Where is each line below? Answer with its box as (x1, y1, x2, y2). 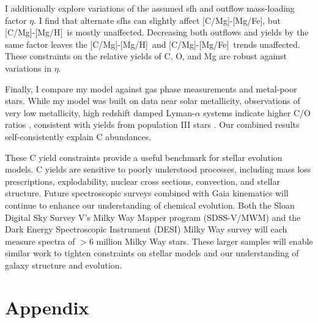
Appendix (5, 294, 89, 319)
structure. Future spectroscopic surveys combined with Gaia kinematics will (5, 187, 289, 199)
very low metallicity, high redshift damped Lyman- (5, 106, 195, 119)
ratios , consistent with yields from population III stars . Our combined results (5, 118, 300, 131)
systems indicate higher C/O (203, 106, 311, 119)
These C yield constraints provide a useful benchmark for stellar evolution (5, 150, 283, 163)
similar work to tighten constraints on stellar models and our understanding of (5, 247, 299, 259)
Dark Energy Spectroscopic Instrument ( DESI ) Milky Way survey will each (5, 223, 287, 236)
